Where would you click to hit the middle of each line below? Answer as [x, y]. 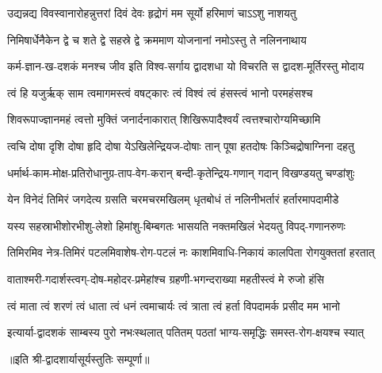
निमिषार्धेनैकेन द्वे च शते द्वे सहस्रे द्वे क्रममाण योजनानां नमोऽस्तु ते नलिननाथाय [157, 39]
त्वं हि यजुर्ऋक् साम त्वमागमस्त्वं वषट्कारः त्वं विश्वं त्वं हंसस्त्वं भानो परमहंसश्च [160, 92]
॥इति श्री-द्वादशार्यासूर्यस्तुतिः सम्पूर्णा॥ [78, 358]
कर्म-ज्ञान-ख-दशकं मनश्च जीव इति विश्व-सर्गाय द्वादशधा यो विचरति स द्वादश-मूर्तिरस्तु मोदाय [186, 66]
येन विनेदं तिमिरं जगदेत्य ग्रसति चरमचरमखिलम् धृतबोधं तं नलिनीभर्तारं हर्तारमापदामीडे [173, 199]
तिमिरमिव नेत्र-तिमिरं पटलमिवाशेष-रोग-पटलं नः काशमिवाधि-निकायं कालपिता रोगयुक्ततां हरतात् [191, 252]
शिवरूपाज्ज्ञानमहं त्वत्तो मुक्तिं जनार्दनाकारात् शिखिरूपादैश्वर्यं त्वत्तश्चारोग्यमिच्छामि [164, 119]
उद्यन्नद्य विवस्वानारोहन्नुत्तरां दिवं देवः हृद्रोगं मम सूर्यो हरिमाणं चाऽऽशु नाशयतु [152, 13]
